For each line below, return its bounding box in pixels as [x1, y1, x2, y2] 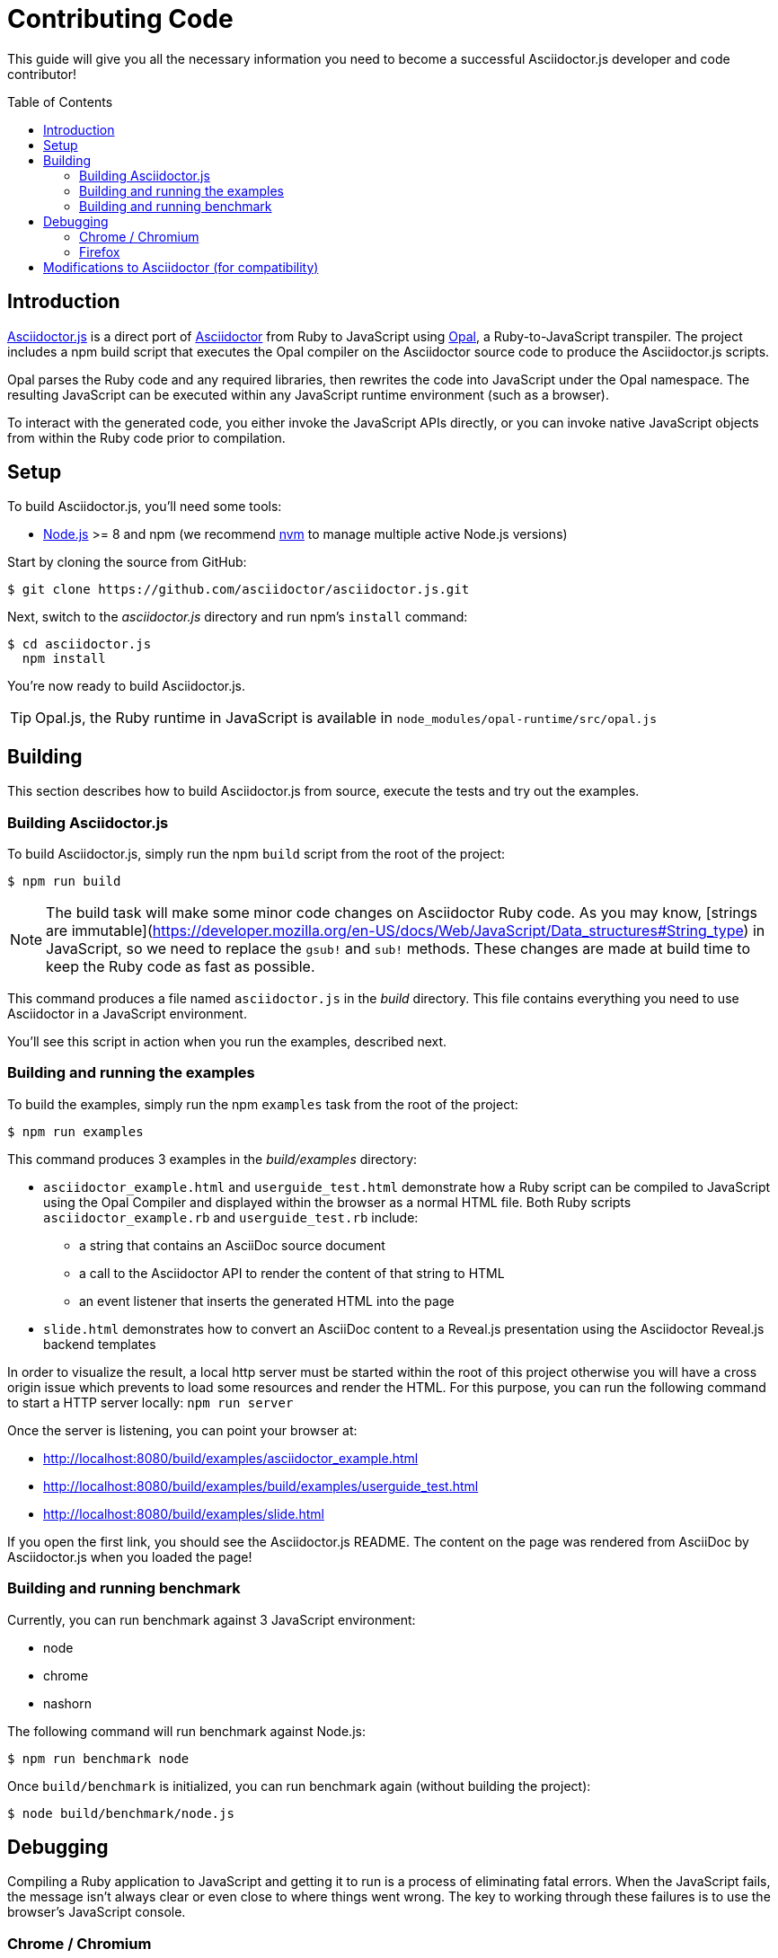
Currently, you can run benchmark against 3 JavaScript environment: [7, 1611, 416, 1627]
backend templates [43, 1336, 156, 1352]
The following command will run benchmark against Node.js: [7, 1723, 366, 1739]
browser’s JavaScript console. [7, 1904, 186, 1920]
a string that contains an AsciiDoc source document [79, 1237, 385, 1253]
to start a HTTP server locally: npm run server [7, 1394, 294, 1410]
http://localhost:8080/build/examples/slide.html [43, 1505, 324, 1521]
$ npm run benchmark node [7, 1751, 190, 1766]
